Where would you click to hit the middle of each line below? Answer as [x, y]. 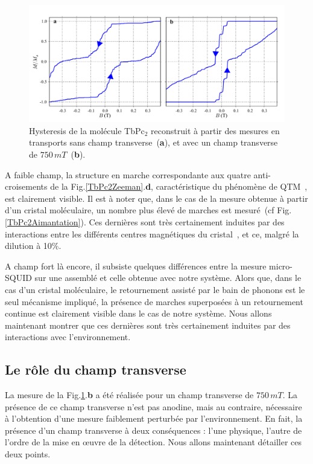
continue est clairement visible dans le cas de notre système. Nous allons [138, 313]
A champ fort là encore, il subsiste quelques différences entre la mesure [136, 266]
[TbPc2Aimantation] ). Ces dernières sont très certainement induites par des [145, 221]
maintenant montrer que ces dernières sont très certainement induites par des [148, 325]
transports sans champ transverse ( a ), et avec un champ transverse [153, 142]
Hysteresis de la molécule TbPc [87, 130]
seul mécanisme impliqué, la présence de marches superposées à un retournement [154, 301]
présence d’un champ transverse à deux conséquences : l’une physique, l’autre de [153, 430]
